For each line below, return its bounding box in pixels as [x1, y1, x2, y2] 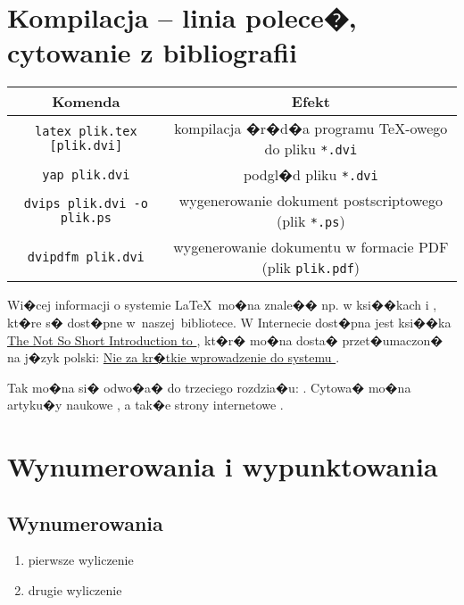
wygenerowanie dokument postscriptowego [178, 190, 443, 211]
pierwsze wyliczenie [28, 551, 134, 569]
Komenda [52, 91, 120, 112]
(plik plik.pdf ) [261, 257, 360, 278]
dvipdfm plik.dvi [27, 250, 145, 265]
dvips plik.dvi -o [23, 196, 148, 211]
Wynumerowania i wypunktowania [7, 448, 438, 485]
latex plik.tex [35, 124, 137, 139]
